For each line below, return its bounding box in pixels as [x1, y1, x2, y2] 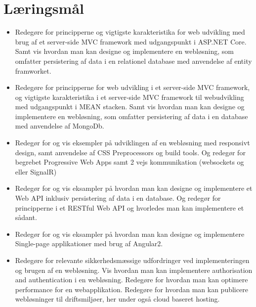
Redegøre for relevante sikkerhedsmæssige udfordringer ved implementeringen [15, 255, 250, 265]
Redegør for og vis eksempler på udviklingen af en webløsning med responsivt [15, 137, 250, 148]
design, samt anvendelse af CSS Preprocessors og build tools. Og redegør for [15, 147, 246, 157]
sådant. [15, 212, 37, 222]
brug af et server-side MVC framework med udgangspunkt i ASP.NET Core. [15, 36, 247, 46]
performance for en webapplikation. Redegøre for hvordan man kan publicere [15, 284, 248, 294]
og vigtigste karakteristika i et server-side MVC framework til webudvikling [15, 91, 244, 102]
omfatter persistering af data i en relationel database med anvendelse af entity [15, 55, 252, 66]
